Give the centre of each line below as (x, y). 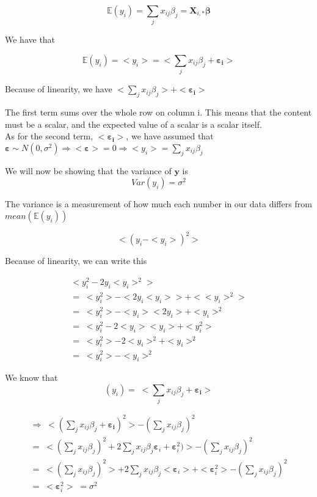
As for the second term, (49, 136)
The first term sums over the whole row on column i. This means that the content (158, 112)
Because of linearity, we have (59, 89)
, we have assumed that (170, 136)
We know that (31, 377)
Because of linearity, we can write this (76, 261)
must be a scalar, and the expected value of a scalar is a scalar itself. (133, 124)
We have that (30, 39)
